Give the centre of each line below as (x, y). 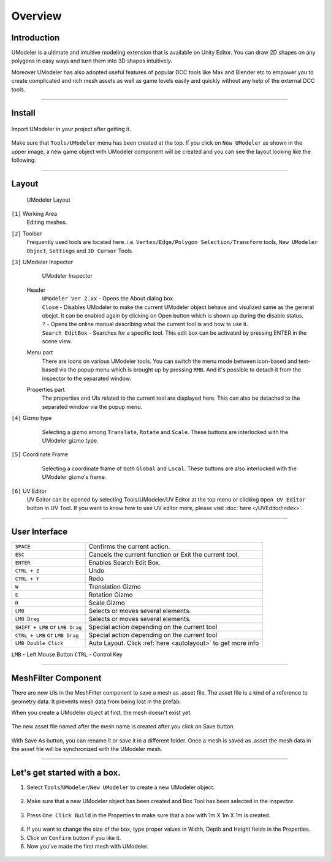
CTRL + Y (27, 578)
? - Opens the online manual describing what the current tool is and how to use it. (145, 324)
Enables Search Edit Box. (125, 563)
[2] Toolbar (27, 234)
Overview (36, 16)
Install (24, 113)
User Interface (40, 532)
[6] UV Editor (29, 491)
